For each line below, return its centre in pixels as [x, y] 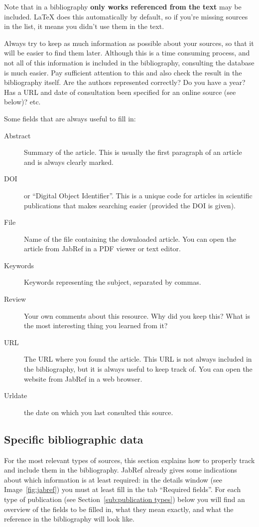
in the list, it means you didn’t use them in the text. [84, 26]
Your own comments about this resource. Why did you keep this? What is [137, 315]
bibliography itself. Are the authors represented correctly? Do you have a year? [125, 82]
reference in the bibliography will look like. [69, 519]
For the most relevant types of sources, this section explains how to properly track [129, 460]
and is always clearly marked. [69, 162]
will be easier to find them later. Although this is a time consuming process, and [127, 53]
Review [15, 299]
